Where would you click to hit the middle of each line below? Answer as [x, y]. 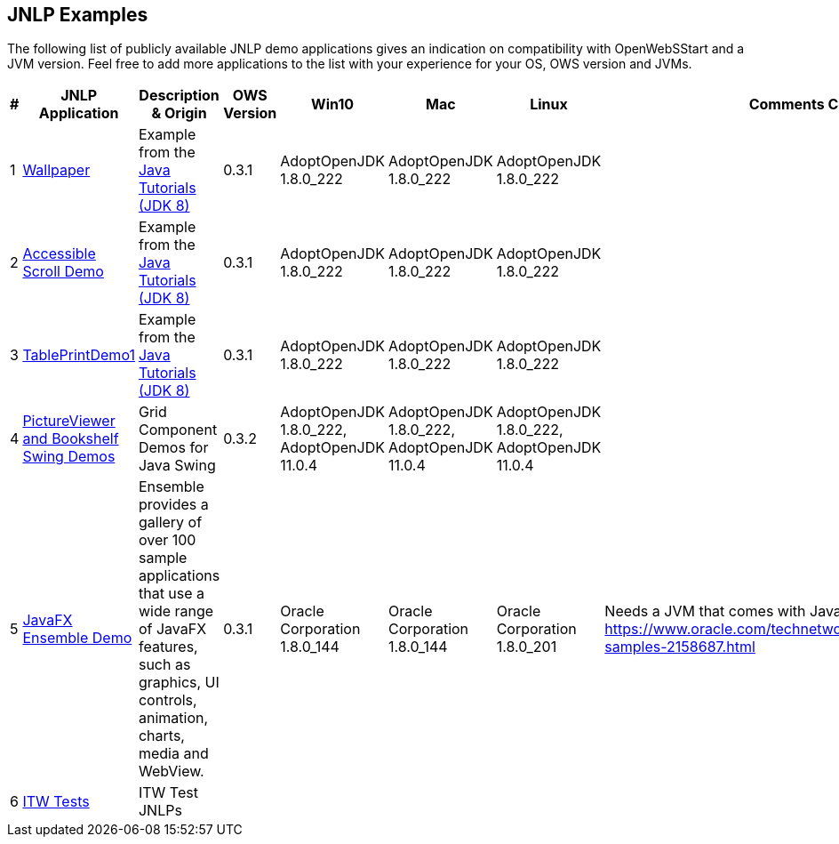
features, [168, 647]
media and [173, 754]
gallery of [170, 522]
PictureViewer [69, 421]
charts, [161, 736]
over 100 [167, 540]
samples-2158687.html [680, 647]
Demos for [173, 448]
